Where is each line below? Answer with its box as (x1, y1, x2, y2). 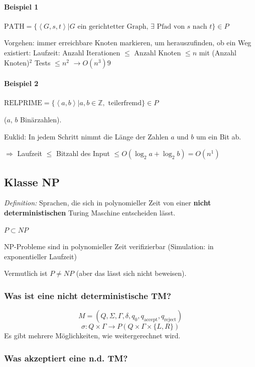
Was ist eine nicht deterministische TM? (4, 289, 171, 302)
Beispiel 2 (4, 78, 39, 89)
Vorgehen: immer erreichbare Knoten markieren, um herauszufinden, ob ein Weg (4, 37, 251, 48)
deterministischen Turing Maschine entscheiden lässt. (4, 207, 176, 217)
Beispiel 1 (4, 1, 39, 12)
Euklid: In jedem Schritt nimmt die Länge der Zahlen (4, 131, 169, 141)
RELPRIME (4, 100, 42, 107)
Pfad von (157, 23, 185, 30)
